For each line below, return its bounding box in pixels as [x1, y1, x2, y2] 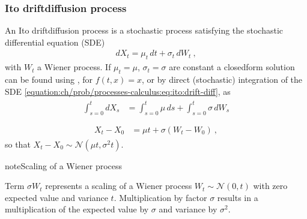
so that [5, 137, 31, 150]
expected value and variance [5, 191, 108, 203]
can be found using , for [5, 73, 93, 86]
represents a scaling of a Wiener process [45, 179, 192, 192]
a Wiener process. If [37, 61, 111, 73]
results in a [217, 191, 258, 203]
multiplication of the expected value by [5, 203, 149, 215]
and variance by [159, 203, 217, 215]
